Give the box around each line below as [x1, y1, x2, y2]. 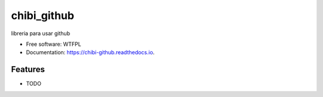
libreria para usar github [11, 30, 71, 37]
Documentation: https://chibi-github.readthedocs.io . [26, 49, 155, 56]
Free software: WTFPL [26, 40, 81, 48]
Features [11, 64, 45, 74]
